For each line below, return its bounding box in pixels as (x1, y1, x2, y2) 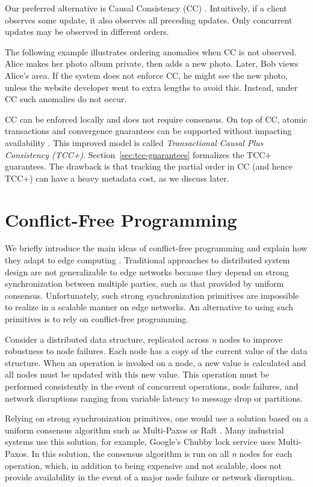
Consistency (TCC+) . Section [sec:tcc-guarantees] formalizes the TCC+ (5, 148, 272, 161)
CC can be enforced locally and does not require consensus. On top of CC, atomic (5, 112, 308, 125)
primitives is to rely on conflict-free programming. (5, 313, 189, 325)
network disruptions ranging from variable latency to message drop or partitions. (5, 391, 303, 404)
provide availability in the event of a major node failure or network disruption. (5, 471, 294, 483)
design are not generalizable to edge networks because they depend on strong (5, 265, 289, 278)
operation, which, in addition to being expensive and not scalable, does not (5, 459, 282, 471)
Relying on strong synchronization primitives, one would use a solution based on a (5, 412, 309, 424)
